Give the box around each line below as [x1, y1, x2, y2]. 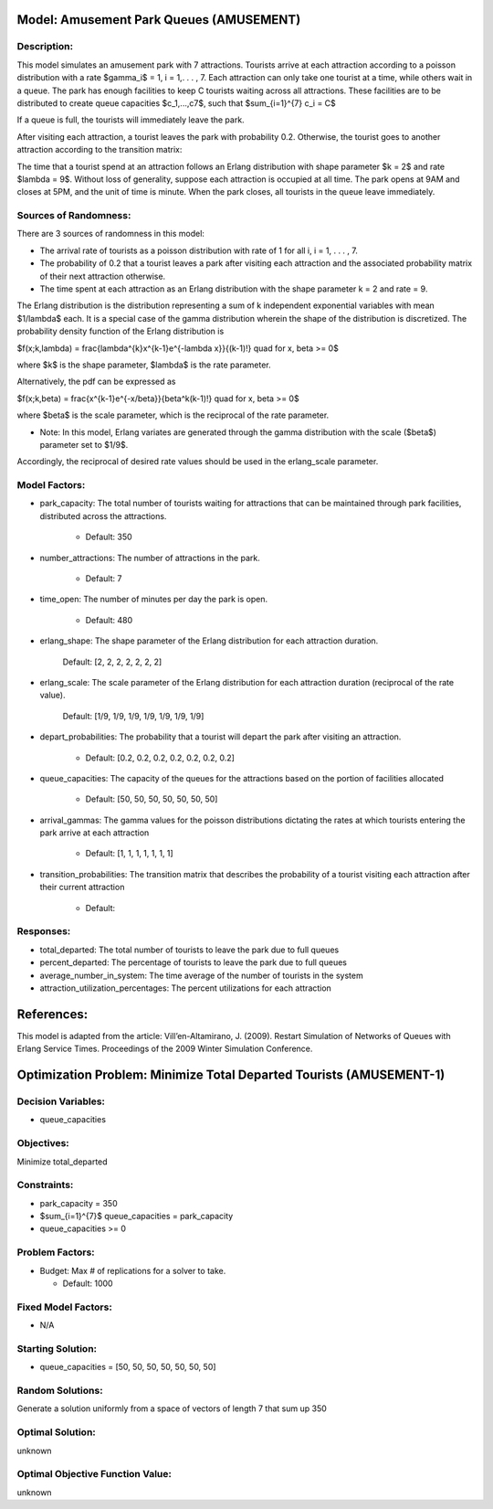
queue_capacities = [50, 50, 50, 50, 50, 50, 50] [39, 1362, 216, 1373]
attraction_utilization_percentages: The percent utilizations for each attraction [39, 983, 332, 994]
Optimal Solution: [16, 1426, 96, 1439]
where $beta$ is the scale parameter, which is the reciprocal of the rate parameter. [16, 409, 330, 420]
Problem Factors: [16, 1246, 95, 1259]
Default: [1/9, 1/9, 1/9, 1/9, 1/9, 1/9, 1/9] [62, 710, 205, 721]
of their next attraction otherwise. [39, 271, 166, 282]
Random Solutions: [16, 1385, 104, 1397]
